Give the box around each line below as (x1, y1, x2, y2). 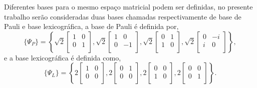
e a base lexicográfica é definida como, (4, 52, 121, 62)
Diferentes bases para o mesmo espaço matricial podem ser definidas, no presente (4, 1, 253, 11)
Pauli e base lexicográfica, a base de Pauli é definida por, (4, 21, 179, 31)
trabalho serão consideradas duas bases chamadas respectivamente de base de (4, 11, 241, 21)
